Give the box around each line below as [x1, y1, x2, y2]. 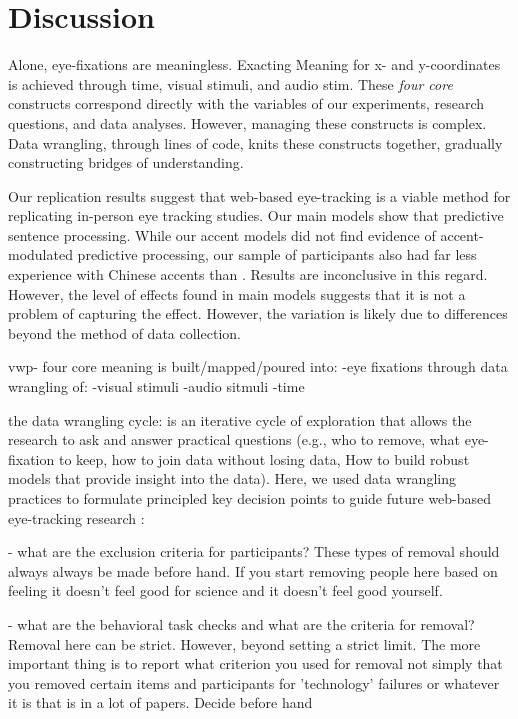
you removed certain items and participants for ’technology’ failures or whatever [8, 672, 500, 693]
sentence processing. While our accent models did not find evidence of [8, 224, 436, 245]
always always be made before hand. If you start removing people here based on [8, 560, 498, 581]
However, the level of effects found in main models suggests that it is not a [8, 283, 466, 304]
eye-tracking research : [8, 507, 145, 528]
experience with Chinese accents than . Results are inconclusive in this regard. [8, 264, 488, 285]
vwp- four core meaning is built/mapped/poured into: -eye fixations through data [8, 356, 508, 377]
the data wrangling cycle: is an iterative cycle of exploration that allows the [8, 409, 472, 430]
